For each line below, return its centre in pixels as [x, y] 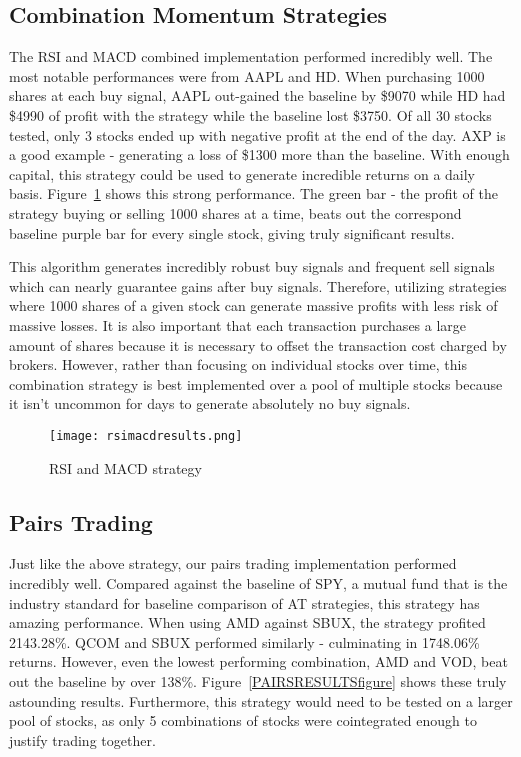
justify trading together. [82, 739]
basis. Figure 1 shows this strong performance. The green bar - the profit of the [253, 193]
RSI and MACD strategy [125, 467]
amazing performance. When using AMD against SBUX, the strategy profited [247, 622]
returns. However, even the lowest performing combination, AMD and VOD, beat [258, 661]
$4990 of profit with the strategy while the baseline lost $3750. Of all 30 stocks [250, 114]
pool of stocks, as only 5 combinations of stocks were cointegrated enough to [243, 720]
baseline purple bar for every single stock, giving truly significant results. [232, 232]
